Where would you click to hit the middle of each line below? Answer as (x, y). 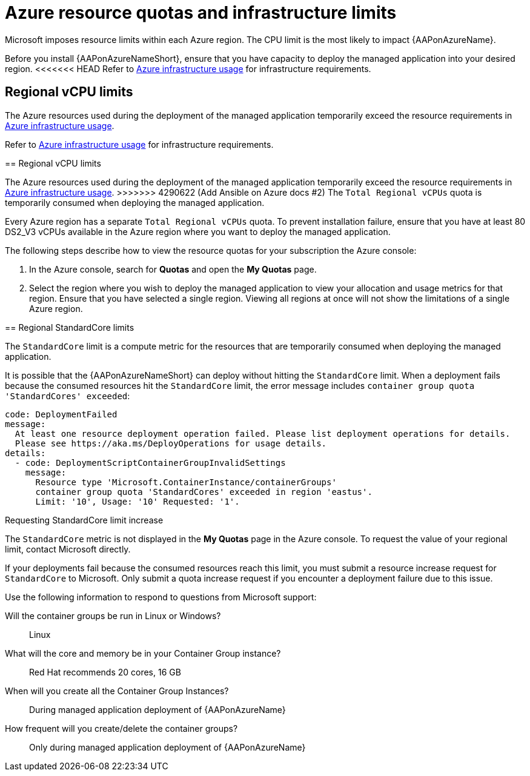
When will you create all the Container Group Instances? (117, 691)
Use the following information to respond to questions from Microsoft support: (161, 597)
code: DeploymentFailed (61, 414)
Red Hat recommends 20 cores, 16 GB (105, 672)
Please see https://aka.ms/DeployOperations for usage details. (171, 443)
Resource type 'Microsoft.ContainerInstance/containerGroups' (186, 482)
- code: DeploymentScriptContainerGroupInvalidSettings (150, 463)
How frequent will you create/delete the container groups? (121, 728)
